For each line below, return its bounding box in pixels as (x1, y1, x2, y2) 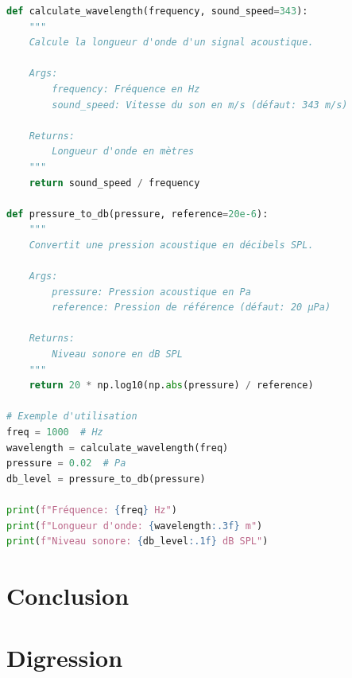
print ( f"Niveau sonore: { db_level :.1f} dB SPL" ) (6, 536, 269, 547)
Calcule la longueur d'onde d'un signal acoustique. (29, 37, 314, 49)
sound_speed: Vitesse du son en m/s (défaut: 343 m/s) (52, 99, 348, 111)
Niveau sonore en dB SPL (52, 349, 183, 360)
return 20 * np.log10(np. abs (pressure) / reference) (29, 380, 314, 392)
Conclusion (6, 579, 130, 611)
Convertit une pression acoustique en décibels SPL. (29, 239, 314, 251)
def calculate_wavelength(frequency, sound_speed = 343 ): (6, 6, 308, 17)
